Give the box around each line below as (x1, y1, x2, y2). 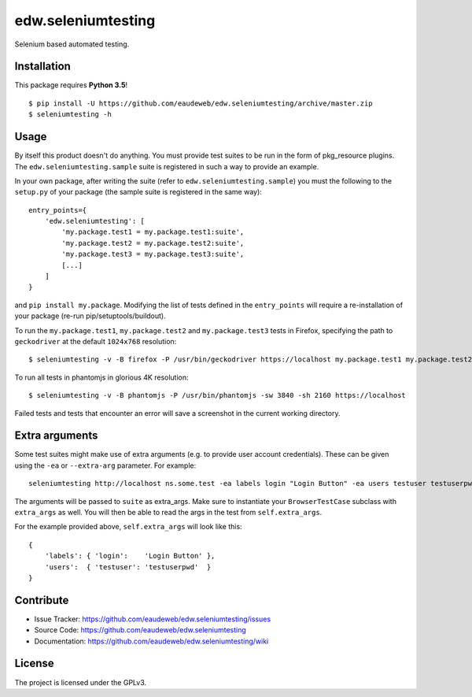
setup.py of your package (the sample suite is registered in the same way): (14, 187, 263, 197)
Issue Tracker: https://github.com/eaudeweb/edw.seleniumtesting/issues (34, 614, 271, 624)
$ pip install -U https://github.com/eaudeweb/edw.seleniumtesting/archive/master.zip (28, 98, 373, 108)
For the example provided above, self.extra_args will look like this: (14, 522, 243, 532)
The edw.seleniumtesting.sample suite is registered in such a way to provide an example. (14, 161, 319, 171)
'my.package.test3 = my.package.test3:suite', (61, 250, 245, 259)
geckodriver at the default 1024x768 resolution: (14, 337, 177, 346)
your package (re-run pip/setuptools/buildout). (14, 311, 166, 321)
